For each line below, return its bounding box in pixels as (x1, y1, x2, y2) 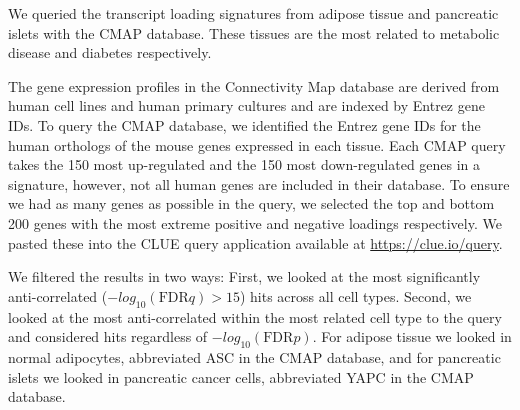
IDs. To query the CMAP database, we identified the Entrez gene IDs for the (8, 114, 481, 135)
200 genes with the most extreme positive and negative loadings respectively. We (8, 212, 502, 233)
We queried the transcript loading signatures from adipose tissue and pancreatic (8, 3, 499, 23)
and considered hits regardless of (8, 326, 208, 347)
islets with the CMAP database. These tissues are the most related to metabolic (8, 22, 500, 43)
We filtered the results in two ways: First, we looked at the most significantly (8, 266, 481, 287)
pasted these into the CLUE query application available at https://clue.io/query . (8, 232, 503, 253)
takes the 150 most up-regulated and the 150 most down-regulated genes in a (8, 154, 481, 175)
